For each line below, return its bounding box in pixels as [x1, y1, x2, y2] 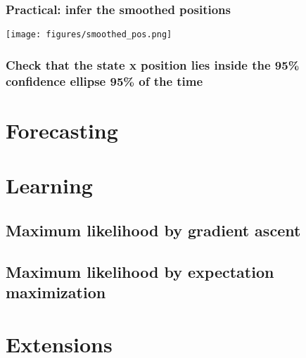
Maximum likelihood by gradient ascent [6, 219, 301, 241]
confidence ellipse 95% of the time [6, 72, 203, 89]
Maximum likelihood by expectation [6, 260, 274, 282]
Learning [6, 171, 93, 200]
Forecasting [6, 115, 118, 144]
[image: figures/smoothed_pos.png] [6, 30, 172, 40]
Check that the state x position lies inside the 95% [6, 56, 300, 73]
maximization [6, 281, 106, 302]
